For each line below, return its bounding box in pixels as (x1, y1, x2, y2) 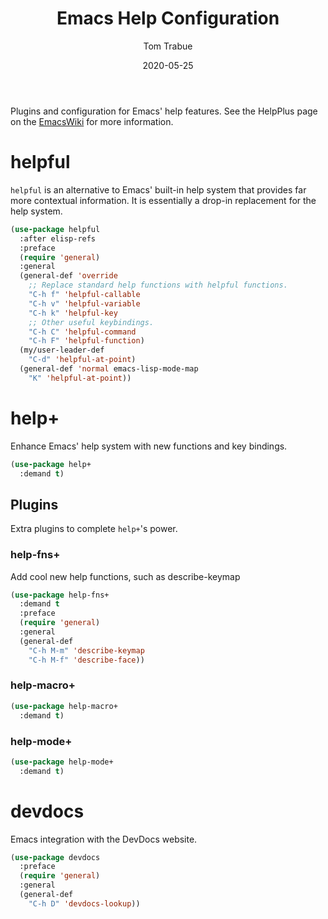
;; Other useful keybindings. (28, 317, 155, 327)
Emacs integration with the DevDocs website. (10, 833, 198, 845)
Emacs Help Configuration (56, 7, 280, 30)
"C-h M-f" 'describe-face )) (28, 655, 145, 665)
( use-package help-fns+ (10, 590, 110, 600)
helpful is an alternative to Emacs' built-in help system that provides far (10, 183, 307, 196)
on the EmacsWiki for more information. (10, 115, 174, 127)
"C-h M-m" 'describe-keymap (28, 645, 145, 656)
